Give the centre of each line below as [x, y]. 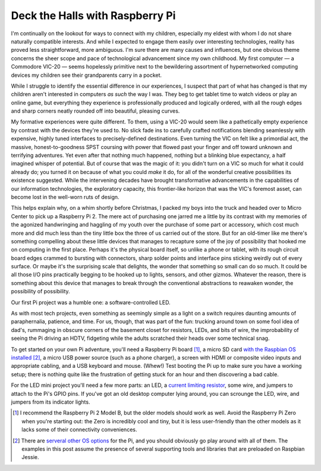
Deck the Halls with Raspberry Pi [93, 16]
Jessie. [30, 457]
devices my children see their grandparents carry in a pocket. [86, 75]
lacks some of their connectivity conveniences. [79, 430]
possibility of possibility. [41, 292]
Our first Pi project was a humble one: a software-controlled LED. [91, 302]
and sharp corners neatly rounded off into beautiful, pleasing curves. [95, 111]
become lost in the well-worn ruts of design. [65, 197]
